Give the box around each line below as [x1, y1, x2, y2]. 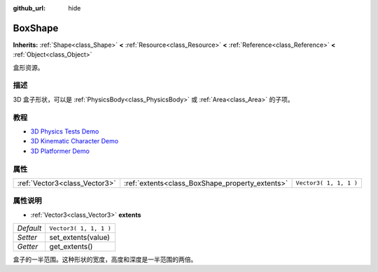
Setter [17, 233, 38, 243]
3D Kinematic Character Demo [30, 137, 119, 145]
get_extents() [49, 242, 93, 252]
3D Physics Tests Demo [30, 127, 99, 136]
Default [17, 224, 42, 234]
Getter [17, 242, 38, 252]
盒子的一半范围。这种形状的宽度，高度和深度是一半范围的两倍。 [13, 255, 197, 264]
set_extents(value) [49, 233, 110, 243]
